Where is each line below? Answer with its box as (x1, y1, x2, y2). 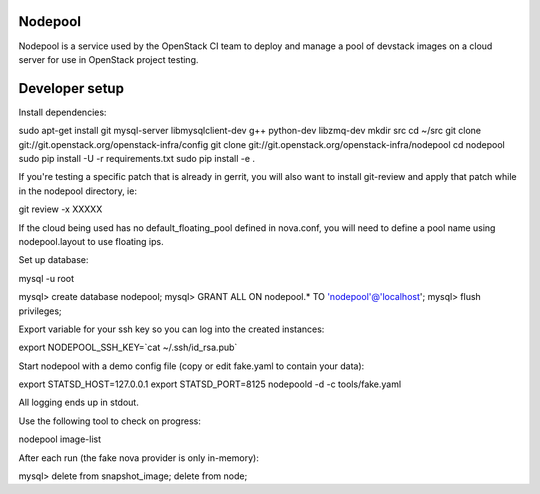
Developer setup (18, 80, 125, 97)
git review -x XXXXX (18, 203, 103, 215)
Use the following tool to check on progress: (18, 415, 202, 427)
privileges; (18, 305, 62, 317)
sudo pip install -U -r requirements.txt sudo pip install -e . (18, 152, 255, 164)
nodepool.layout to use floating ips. (18, 235, 164, 247)
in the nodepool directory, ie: (18, 185, 137, 197)
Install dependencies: (18, 106, 107, 118)
